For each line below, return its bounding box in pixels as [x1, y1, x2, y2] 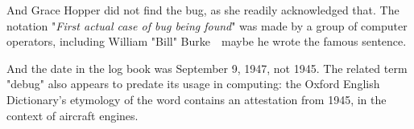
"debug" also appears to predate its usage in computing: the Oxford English [6, 75, 380, 92]
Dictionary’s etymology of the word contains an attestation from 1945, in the [6, 91, 387, 107]
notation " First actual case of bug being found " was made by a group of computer [6, 17, 408, 34]
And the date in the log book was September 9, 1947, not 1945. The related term [6, 59, 408, 76]
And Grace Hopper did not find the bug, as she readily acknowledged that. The [6, 2, 400, 18]
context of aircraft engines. [6, 107, 139, 123]
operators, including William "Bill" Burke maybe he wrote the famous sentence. [6, 33, 407, 50]
